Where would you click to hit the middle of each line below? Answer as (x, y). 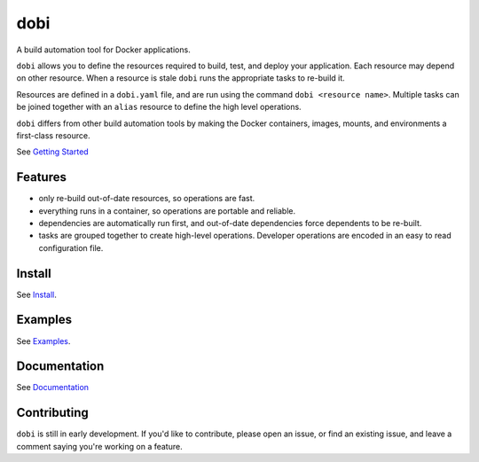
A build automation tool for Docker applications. (103, 50)
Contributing (52, 413)
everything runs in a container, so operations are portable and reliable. (167, 211)
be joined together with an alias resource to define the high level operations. (159, 107)
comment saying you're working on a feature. (99, 446)
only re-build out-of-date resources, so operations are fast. (147, 199)
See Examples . (43, 341)
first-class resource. (53, 135)
